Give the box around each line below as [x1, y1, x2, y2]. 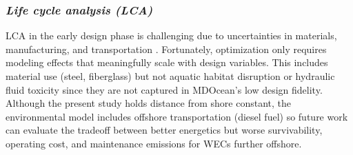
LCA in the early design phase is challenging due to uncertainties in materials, [6, 28, 337, 43]
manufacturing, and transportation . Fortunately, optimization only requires [6, 41, 327, 56]
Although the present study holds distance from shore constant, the [6, 96, 291, 110]
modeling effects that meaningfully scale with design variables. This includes [6, 55, 328, 70]
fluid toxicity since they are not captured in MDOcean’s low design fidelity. [6, 82, 323, 96]
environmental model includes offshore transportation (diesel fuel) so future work [6, 109, 348, 123]
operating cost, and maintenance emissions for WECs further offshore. [6, 136, 302, 150]
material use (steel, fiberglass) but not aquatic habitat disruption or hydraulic [6, 69, 335, 83]
